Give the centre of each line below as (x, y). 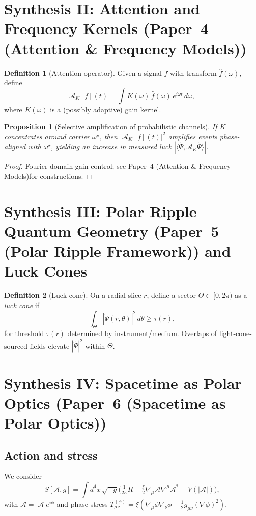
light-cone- (235, 333)
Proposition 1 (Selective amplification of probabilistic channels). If (111, 126)
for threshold (24, 333)
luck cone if (22, 305)
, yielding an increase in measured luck (111, 147)
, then (108, 136)
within (95, 345)
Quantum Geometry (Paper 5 (112, 231)
